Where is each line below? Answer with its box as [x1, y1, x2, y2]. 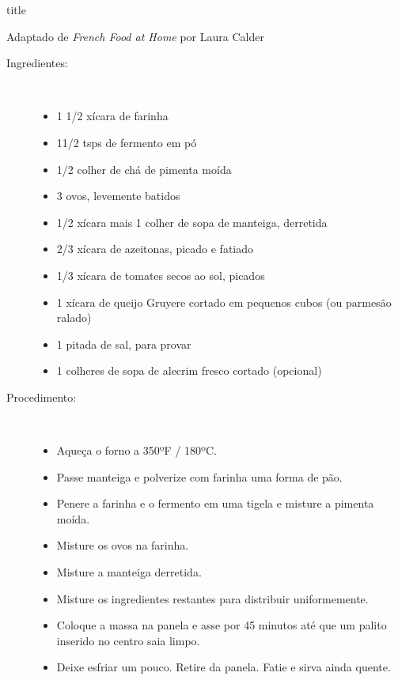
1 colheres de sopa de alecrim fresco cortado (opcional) [56, 362, 322, 379]
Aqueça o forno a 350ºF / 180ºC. [56, 442, 217, 459]
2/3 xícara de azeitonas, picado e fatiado [56, 240, 254, 257]
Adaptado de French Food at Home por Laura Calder [6, 28, 264, 44]
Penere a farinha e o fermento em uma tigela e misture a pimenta [56, 495, 374, 512]
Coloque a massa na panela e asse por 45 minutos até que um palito [56, 617, 387, 633]
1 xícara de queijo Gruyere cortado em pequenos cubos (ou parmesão [56, 293, 392, 310]
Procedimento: [6, 388, 77, 405]
